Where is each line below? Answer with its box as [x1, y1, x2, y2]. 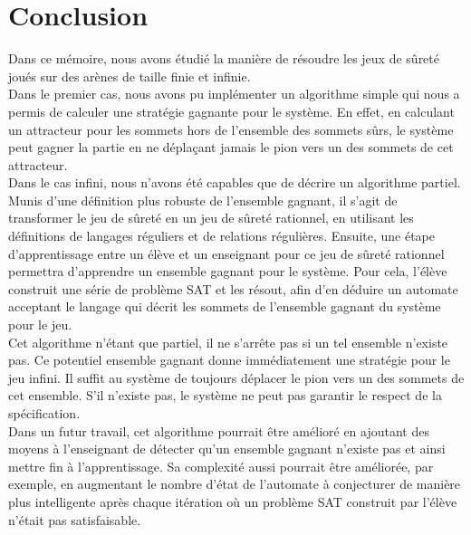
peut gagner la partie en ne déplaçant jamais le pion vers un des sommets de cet [8, 138, 454, 157]
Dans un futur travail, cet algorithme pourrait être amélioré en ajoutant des [8, 421, 429, 440]
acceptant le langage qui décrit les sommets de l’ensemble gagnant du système [8, 297, 441, 316]
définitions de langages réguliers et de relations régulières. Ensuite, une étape [8, 226, 436, 245]
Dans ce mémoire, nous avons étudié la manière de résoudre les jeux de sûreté [8, 49, 439, 68]
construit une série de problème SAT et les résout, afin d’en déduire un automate [8, 279, 458, 298]
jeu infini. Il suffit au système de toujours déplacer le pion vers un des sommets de [8, 368, 465, 387]
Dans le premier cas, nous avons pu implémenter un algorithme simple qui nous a [8, 84, 460, 103]
